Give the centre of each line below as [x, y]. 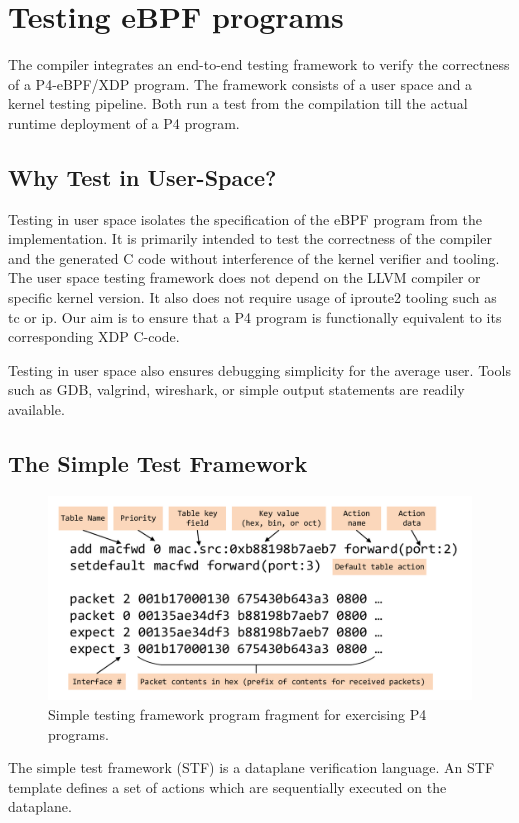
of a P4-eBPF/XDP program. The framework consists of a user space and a [240, 83]
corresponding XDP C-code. [94, 336]
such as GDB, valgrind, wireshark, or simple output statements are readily [236, 389]
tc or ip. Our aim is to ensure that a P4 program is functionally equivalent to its [255, 316]
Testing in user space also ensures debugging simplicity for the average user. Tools [259, 369]
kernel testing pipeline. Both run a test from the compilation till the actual [238, 103]
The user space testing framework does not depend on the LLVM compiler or [244, 277]
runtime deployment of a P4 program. [124, 122]
